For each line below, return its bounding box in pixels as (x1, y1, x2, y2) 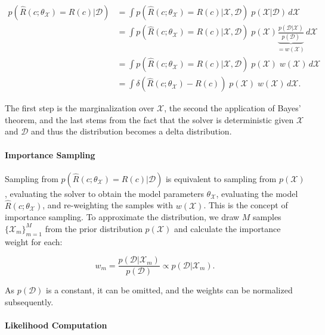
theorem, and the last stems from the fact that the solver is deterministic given (5, 113, 294, 126)
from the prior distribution (45, 222, 143, 234)
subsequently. (5, 295, 54, 308)
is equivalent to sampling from (165, 172, 277, 184)
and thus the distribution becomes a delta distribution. (31, 125, 232, 137)
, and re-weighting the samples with (42, 199, 174, 211)
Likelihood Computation (5, 319, 107, 331)
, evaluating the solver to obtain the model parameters (5, 187, 204, 199)
